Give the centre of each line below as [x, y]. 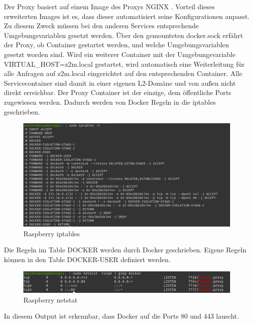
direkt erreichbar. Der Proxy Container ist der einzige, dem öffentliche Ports [118, 92]
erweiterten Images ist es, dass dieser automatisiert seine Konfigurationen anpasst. [127, 16]
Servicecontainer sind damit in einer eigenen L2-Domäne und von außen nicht [120, 83]
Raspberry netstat [50, 299]
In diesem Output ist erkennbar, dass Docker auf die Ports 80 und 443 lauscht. [122, 316]
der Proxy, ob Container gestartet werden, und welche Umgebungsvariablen [117, 45]
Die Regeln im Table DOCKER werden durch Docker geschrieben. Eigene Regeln [125, 250]
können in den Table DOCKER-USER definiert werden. [87, 259]
